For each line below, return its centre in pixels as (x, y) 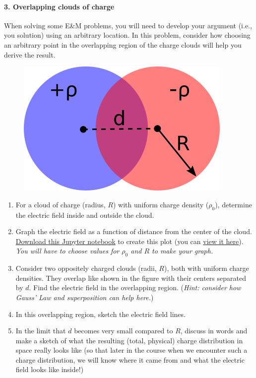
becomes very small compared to (124, 331)
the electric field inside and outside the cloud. (85, 215)
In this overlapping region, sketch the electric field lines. (100, 314)
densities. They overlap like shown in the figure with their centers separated (131, 278)
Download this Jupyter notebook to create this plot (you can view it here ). (129, 241)
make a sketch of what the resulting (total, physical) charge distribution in (129, 340)
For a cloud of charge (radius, (61, 204)
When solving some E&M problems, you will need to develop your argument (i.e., (128, 25)
